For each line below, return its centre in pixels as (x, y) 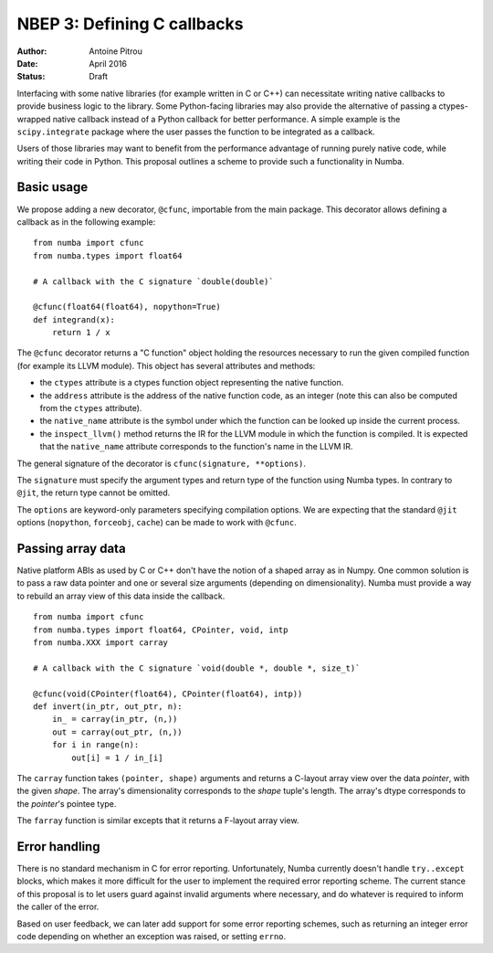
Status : (31, 77)
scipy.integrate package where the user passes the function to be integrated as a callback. (196, 132)
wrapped (34, 119)
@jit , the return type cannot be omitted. (94, 492)
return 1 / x (81, 333)
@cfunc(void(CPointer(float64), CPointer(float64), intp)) (168, 694)
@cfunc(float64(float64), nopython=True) (127, 307)
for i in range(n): (95, 745)
